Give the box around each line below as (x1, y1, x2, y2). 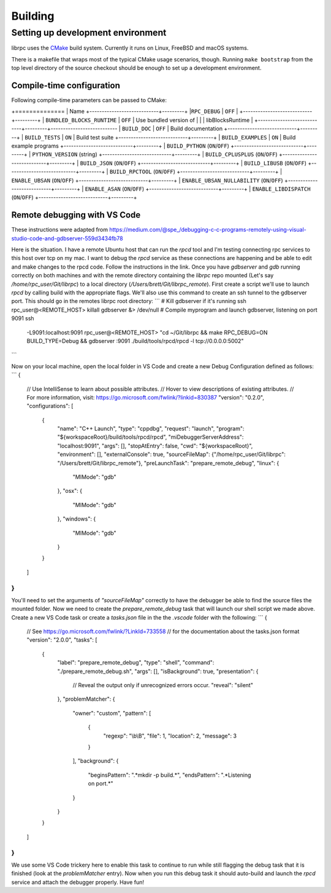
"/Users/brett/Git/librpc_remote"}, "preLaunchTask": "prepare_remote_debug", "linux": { (57, 459, 280, 466)
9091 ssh (11, 315, 34, 322)
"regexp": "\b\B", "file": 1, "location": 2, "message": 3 (103, 732, 237, 739)
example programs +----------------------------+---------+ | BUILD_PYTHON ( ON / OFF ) (11, 142, 230, 150)
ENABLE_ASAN (85, 185, 121, 192)
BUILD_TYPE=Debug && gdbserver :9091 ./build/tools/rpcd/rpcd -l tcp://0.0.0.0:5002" (26, 337, 244, 344)
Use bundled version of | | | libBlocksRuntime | (135, 116, 254, 124)
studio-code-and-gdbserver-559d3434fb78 (11, 234, 123, 242)
